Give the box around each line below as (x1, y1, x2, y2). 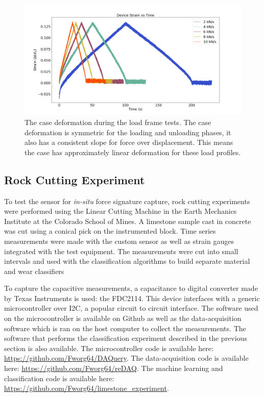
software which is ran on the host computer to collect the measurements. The (4, 322, 246, 333)
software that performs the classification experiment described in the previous (4, 333, 247, 343)
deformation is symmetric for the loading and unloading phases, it (25, 127, 231, 137)
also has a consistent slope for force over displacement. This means (25, 137, 233, 147)
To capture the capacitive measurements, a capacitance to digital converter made (4, 283, 258, 293)
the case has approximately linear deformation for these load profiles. (25, 146, 241, 157)
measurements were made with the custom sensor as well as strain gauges (4, 235, 234, 246)
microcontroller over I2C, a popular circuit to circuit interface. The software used (4, 303, 258, 313)
